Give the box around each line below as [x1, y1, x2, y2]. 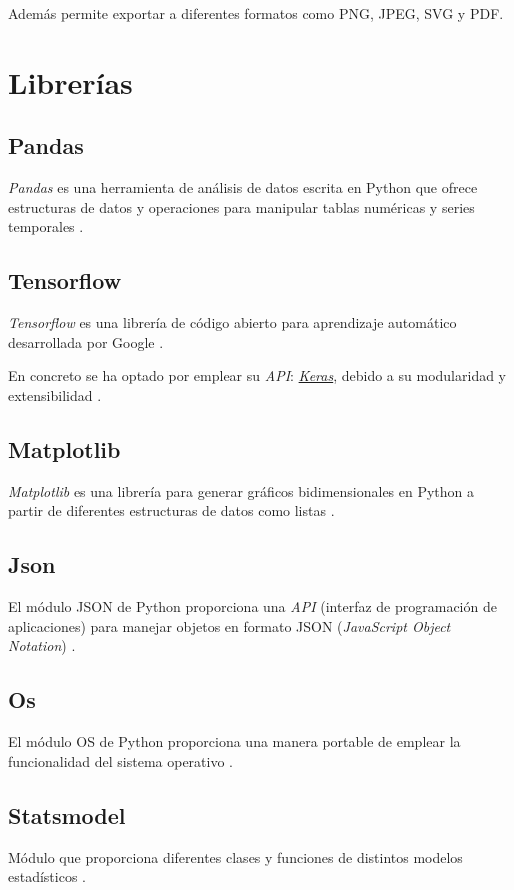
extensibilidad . [8, 384, 102, 405]
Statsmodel [8, 799, 126, 830]
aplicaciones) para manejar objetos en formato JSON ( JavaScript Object [8, 615, 451, 636]
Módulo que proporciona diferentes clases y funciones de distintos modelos [8, 846, 463, 867]
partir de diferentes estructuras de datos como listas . [8, 500, 335, 521]
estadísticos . [8, 866, 87, 887]
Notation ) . [8, 635, 76, 656]
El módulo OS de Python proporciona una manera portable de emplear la [8, 731, 461, 752]
